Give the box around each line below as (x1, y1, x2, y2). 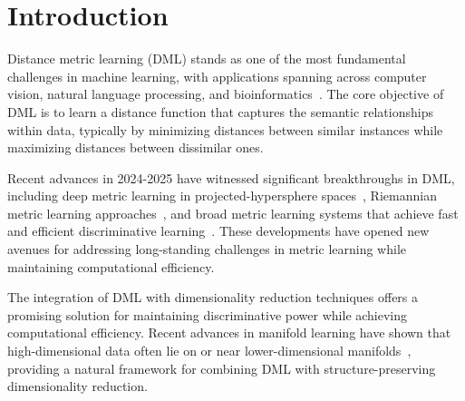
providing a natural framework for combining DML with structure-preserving (7, 358, 436, 377)
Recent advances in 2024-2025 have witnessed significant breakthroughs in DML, (7, 168, 455, 187)
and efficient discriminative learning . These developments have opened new (7, 221, 430, 240)
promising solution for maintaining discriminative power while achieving (7, 305, 408, 324)
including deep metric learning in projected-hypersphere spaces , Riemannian (7, 186, 437, 205)
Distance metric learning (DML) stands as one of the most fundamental (7, 49, 406, 68)
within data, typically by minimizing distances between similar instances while (7, 120, 443, 139)
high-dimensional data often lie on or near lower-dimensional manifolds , (7, 341, 412, 360)
